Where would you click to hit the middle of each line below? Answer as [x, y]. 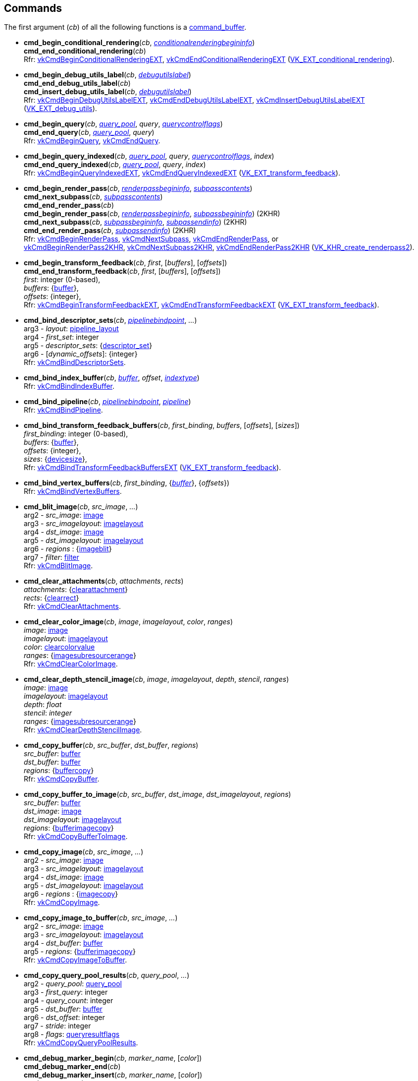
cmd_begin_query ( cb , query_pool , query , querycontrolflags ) [123, 124]
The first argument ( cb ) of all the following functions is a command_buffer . [125, 27]
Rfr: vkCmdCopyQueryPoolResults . [81, 1043]
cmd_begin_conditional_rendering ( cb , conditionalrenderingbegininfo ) [139, 43]
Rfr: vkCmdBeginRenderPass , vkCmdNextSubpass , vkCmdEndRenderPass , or [151, 239]
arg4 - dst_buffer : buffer [63, 943]
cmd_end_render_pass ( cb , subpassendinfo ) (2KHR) [110, 231]
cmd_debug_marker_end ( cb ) [72, 1067]
